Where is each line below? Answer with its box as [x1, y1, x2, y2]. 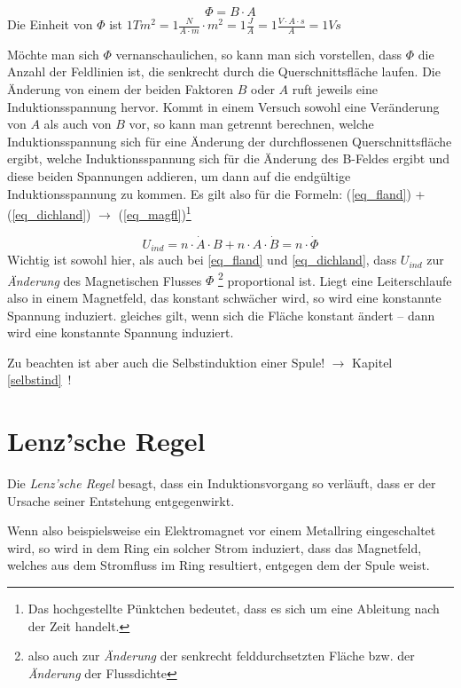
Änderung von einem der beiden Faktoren [7, 80, 234, 99]
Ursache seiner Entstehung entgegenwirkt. [7, 491, 235, 510]
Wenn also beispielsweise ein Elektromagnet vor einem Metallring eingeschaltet [7, 521, 436, 540]
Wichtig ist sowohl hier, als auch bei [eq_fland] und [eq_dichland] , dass [7, 250, 397, 269]
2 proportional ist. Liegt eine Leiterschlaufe [217, 268, 452, 289]
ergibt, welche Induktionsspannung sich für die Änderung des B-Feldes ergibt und [7, 149, 450, 168]
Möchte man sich [7, 44, 99, 63]
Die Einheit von [7, 15, 93, 33]
